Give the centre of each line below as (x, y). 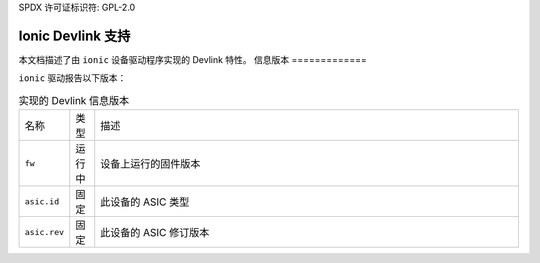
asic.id (42, 201)
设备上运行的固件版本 (150, 164)
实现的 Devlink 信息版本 (74, 100)
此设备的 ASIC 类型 (145, 202)
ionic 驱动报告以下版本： (72, 78)
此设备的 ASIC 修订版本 (155, 233)
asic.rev (44, 231)
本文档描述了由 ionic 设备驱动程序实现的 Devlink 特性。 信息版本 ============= (192, 59)
